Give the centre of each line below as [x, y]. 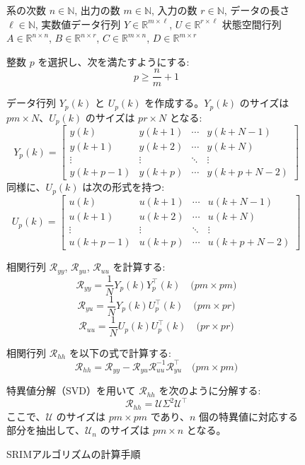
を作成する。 [174, 103]
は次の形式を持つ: [123, 187]
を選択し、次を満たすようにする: [114, 61]
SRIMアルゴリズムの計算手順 [74, 453]
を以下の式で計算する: [120, 352]
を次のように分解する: [210, 390]
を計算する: [139, 267]
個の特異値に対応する [249, 416]
